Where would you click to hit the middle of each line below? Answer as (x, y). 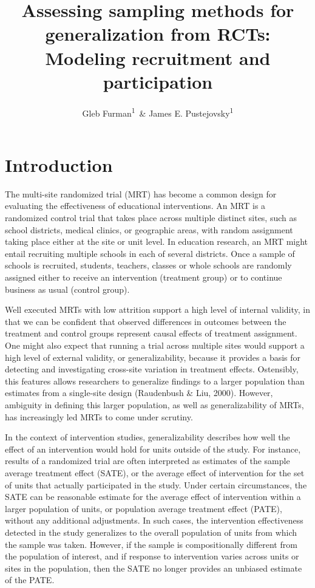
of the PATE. (30, 580)
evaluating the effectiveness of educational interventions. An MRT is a (135, 206)
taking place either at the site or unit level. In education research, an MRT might (157, 241)
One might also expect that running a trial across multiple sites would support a (155, 345)
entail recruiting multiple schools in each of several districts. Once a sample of (150, 253)
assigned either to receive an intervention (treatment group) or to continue (144, 277)
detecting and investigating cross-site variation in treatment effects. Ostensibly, (152, 369)
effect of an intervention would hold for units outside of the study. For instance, (153, 449)
